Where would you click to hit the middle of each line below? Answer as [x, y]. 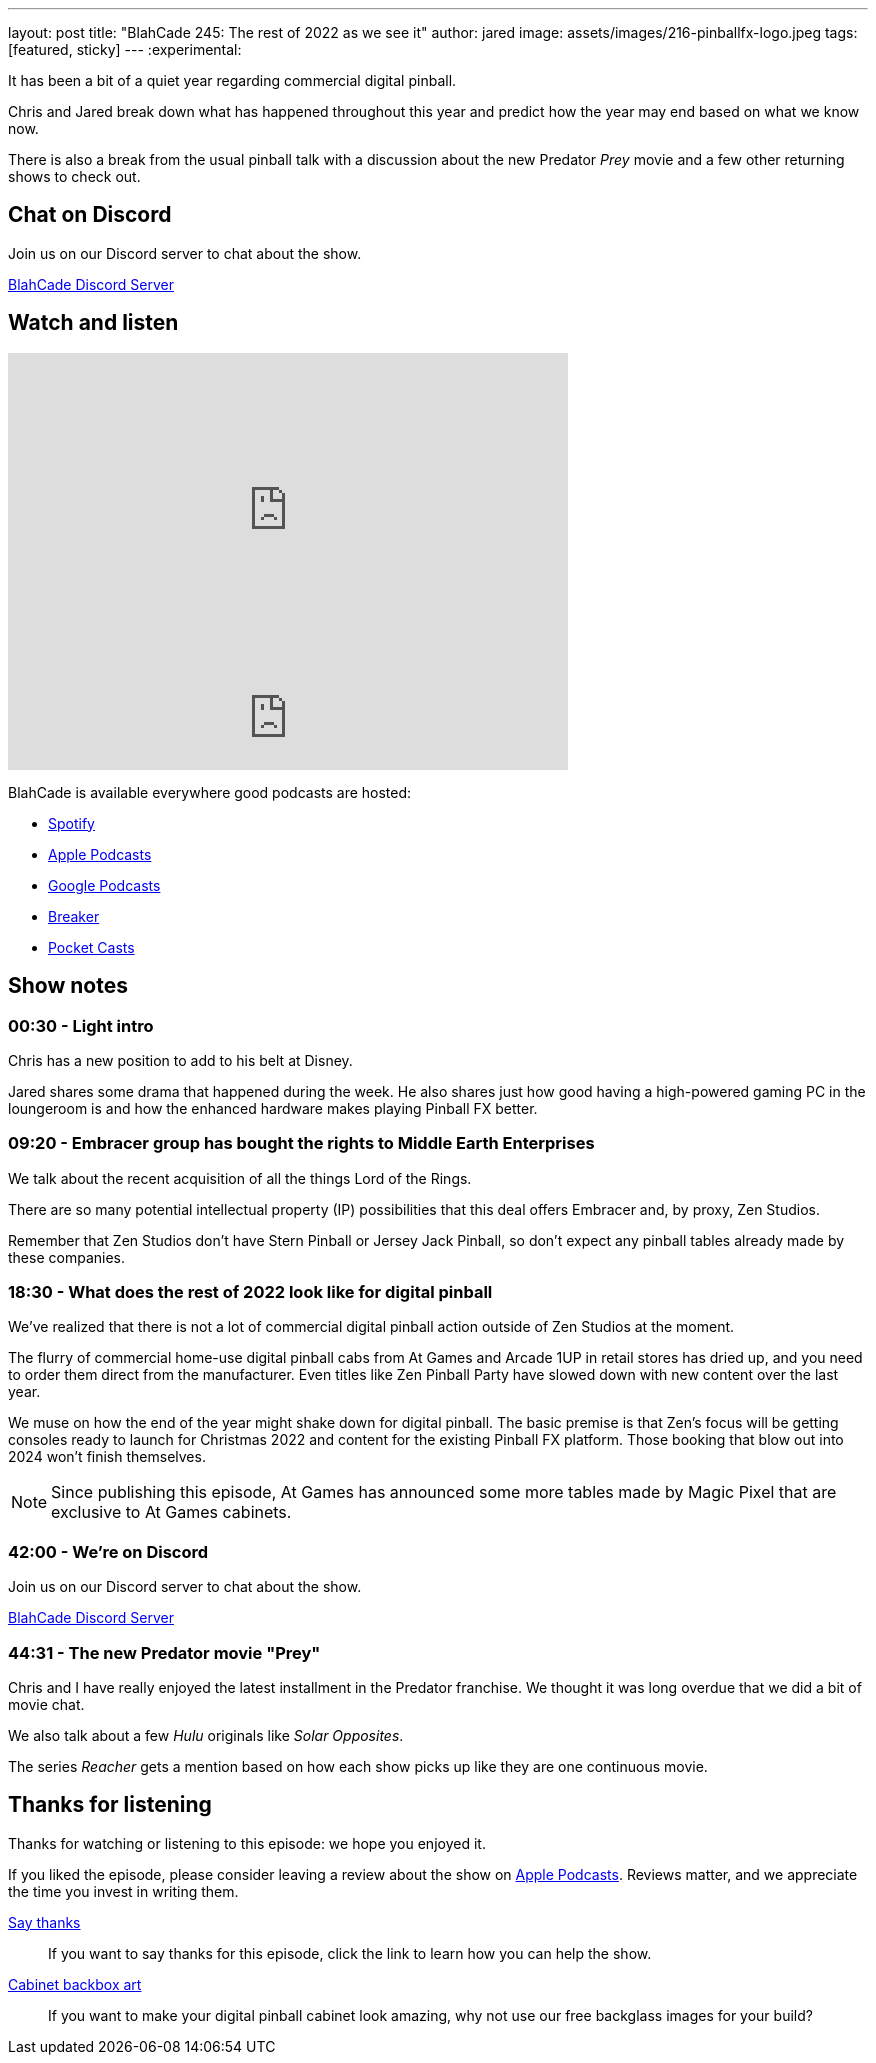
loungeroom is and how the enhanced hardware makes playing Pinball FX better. [273, 1108]
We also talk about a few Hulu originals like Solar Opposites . [206, 1735]
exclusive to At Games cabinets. [171, 1512]
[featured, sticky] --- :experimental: [125, 49]
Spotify [71, 823]
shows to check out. [74, 176]
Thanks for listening [110, 1805]
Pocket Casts [91, 947]
